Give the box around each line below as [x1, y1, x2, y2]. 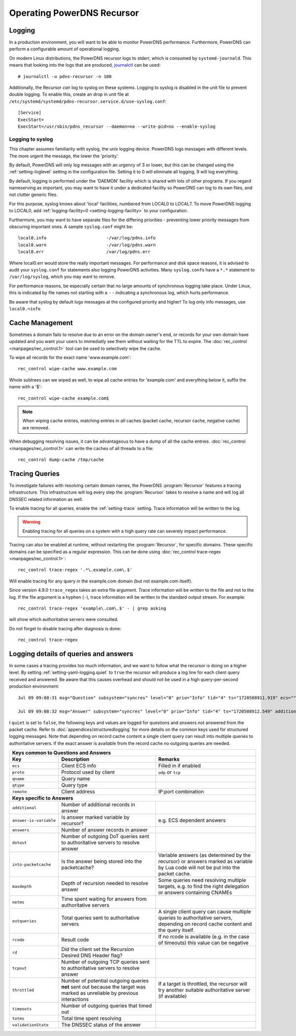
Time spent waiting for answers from [61, 896, 147, 903]
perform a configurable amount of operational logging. [9, 46, 120, 52]
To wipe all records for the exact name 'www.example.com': [9, 354, 131, 360]
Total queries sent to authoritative [61, 915, 140, 921]
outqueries [12, 918, 37, 923]
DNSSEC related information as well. [9, 496, 83, 502]
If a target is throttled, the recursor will [158, 980, 248, 987]
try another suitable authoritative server [158, 987, 251, 994]
